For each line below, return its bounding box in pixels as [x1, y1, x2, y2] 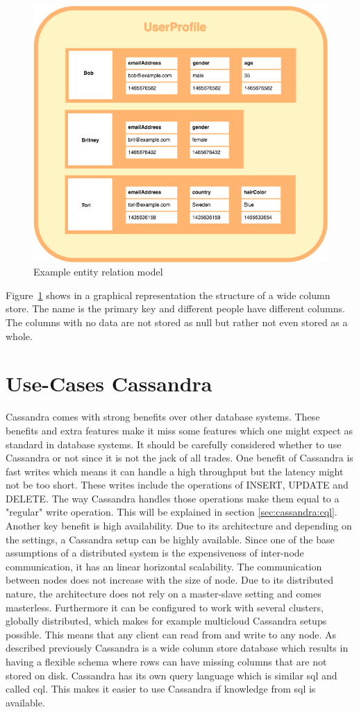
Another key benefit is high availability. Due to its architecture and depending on [6, 518, 352, 533]
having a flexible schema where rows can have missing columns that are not [6, 654, 327, 669]
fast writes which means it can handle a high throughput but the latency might [6, 464, 344, 478]
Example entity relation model [33, 264, 163, 279]
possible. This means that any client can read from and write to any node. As [6, 627, 337, 641]
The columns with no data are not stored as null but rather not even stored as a [6, 315, 348, 330]
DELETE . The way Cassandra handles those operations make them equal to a [6, 491, 340, 505]
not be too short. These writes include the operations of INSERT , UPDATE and [6, 477, 349, 492]
